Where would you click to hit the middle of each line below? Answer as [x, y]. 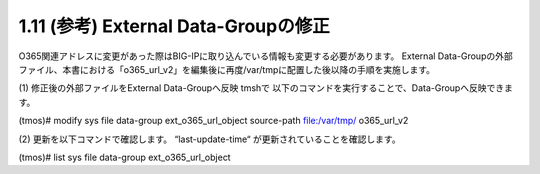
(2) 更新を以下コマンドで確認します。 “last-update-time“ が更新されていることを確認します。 [209, 139]
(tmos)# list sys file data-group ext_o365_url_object [124, 157]
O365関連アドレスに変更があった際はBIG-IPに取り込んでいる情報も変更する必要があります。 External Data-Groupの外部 [266, 56]
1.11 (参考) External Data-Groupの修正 [174, 26]
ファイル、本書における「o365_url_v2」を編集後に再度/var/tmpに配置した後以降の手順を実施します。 [226, 69]
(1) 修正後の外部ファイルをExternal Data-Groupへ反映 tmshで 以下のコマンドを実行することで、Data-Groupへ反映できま [266, 88]
